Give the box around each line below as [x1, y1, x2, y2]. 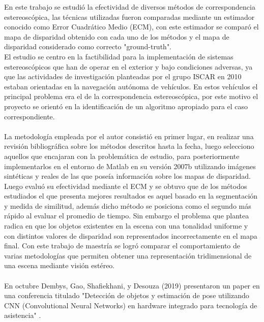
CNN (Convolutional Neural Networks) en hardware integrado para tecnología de [4, 300, 257, 310]
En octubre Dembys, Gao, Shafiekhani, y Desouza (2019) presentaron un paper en [4, 280, 260, 291]
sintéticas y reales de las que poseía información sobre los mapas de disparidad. [4, 171, 251, 181]
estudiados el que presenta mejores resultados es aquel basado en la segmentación [4, 190, 258, 201]
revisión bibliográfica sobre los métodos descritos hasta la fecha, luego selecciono [4, 141, 254, 151]
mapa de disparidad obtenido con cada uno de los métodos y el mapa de [4, 31, 229, 42]
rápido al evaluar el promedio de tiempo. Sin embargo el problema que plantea [4, 210, 249, 221]
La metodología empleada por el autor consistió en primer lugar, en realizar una [4, 131, 254, 141]
